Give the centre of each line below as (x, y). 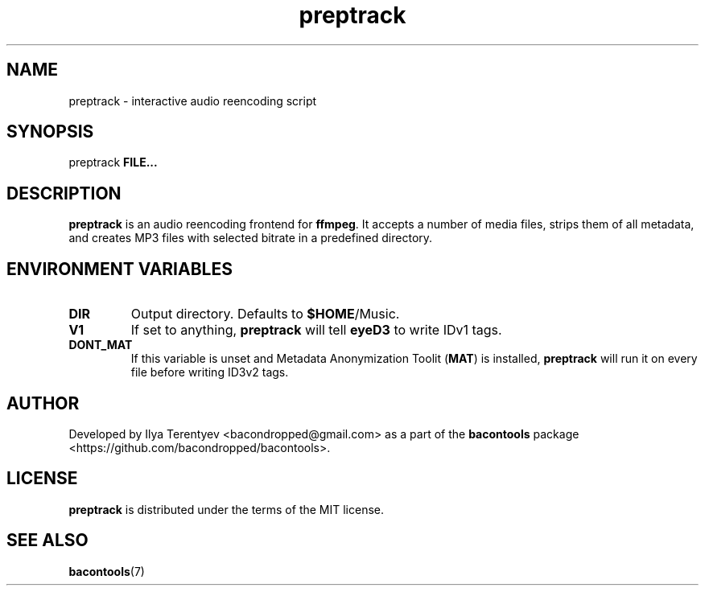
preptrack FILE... (113, 162)
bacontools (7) (107, 571)
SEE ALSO (47, 541)
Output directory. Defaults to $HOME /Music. (265, 314)
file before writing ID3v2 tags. (210, 372)
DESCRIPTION (64, 193)
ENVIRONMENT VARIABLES (120, 269)
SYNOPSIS (50, 132)
